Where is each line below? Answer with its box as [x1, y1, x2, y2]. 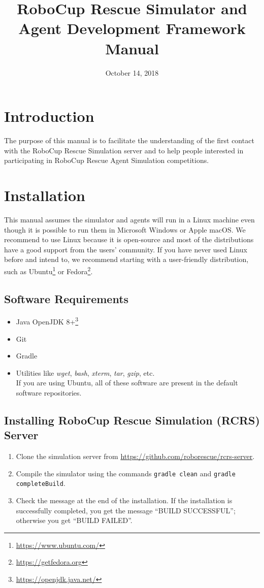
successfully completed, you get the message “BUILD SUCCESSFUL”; [16, 505, 236, 515]
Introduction [4, 106, 94, 126]
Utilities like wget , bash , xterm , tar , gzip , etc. [16, 367, 155, 378]
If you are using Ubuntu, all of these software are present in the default [16, 377, 238, 388]
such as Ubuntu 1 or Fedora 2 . [4, 264, 93, 276]
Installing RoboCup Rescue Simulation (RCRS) [4, 412, 260, 428]
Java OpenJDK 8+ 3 [16, 315, 79, 327]
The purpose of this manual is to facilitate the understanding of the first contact [4, 135, 254, 146]
